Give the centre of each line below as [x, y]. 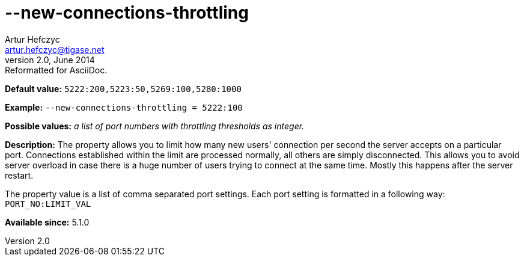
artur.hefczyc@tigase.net [55, 49]
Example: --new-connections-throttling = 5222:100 [124, 107]
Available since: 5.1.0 [47, 222]
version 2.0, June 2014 [50, 60]
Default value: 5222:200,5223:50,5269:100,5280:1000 [123, 88]
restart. [19, 175]
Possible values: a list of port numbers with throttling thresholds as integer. [155, 126]
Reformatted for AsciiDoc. [56, 70]
